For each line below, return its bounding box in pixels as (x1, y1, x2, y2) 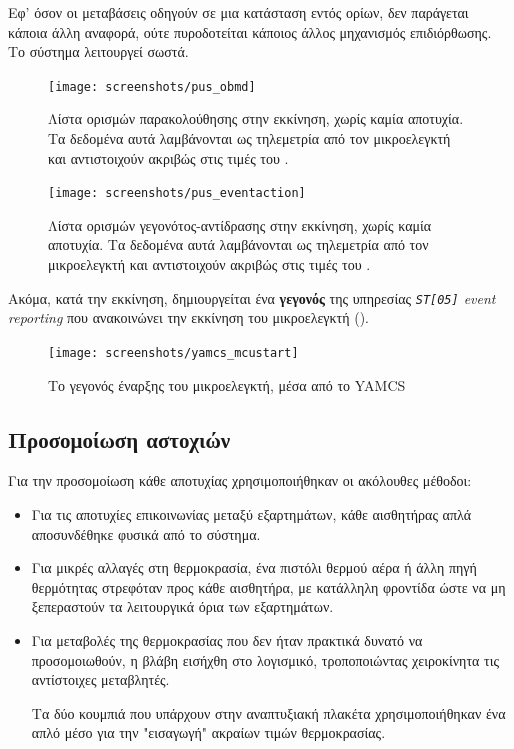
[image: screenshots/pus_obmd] (48, 79, 256, 94)
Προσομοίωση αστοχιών (8, 423, 231, 454)
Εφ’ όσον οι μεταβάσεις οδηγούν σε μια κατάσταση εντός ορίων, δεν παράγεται (8, 2, 469, 22)
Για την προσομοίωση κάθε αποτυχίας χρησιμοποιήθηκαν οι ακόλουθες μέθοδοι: (8, 470, 472, 491)
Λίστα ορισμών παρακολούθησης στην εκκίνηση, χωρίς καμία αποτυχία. (48, 108, 464, 129)
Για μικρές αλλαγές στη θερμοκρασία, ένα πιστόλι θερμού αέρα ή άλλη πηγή (31, 557, 477, 578)
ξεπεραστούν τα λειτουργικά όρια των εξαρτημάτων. (31, 596, 334, 617)
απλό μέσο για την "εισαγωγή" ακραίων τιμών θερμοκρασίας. (31, 722, 386, 743)
